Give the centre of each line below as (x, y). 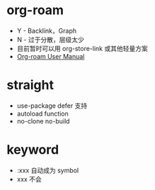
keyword (33, 150)
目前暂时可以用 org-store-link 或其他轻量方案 (82, 48)
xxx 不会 (29, 179)
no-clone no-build (43, 121)
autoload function (42, 113)
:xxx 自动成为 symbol (48, 170)
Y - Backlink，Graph (47, 30)
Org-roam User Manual (51, 56)
